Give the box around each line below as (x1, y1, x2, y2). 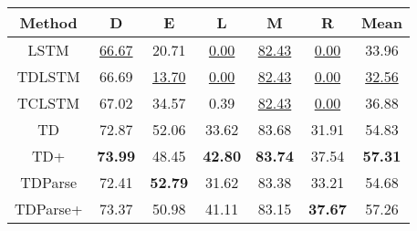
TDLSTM (16, 66, 80, 87)
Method (19, 12, 78, 33)
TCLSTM (17, 92, 80, 113)
